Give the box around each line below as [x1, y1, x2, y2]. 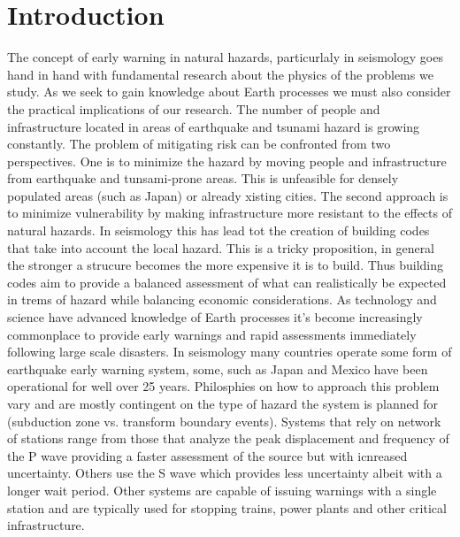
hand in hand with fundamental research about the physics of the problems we [7, 65, 433, 83]
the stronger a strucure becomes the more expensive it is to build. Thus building [7, 256, 443, 274]
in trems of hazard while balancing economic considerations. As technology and [7, 290, 437, 309]
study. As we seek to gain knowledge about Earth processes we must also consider [7, 82, 451, 101]
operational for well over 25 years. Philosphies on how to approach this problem [7, 377, 440, 395]
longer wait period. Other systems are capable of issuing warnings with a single [7, 480, 437, 499]
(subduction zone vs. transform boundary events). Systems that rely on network [7, 411, 441, 430]
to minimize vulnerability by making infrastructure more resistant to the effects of [7, 203, 452, 222]
